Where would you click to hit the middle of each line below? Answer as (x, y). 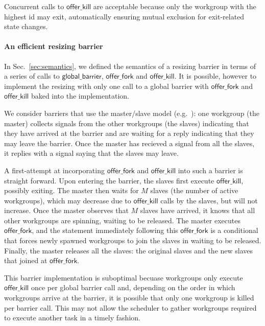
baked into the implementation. (80, 96)
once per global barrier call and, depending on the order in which (133, 287)
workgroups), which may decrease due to (68, 200)
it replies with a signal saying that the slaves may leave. (91, 153)
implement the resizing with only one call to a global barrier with (106, 86)
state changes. (26, 26)
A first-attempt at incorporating (54, 170)
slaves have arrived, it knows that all (198, 210)
